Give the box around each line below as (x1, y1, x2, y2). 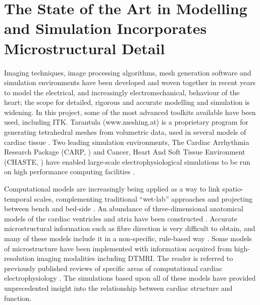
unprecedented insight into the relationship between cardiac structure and (4, 282, 233, 293)
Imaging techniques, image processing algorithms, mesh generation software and (4, 67, 251, 78)
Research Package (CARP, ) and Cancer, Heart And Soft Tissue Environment (4, 146, 245, 157)
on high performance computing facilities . (4, 166, 135, 177)
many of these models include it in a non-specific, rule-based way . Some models (4, 233, 252, 243)
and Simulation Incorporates (4, 18, 207, 39)
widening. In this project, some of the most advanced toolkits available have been (4, 106, 256, 117)
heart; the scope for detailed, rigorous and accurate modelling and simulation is (4, 97, 250, 107)
